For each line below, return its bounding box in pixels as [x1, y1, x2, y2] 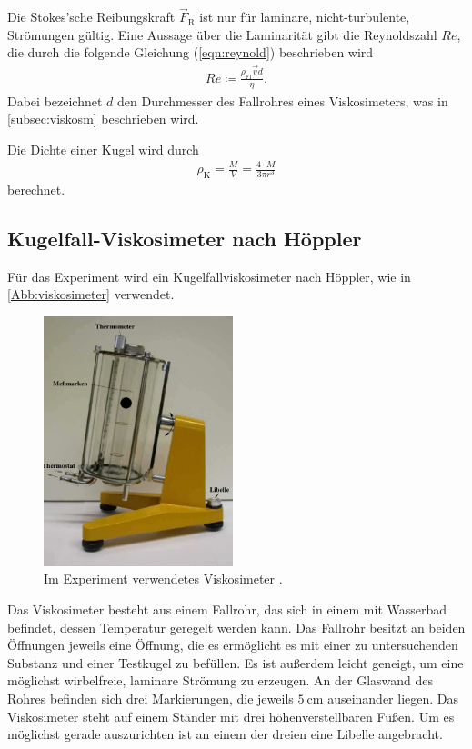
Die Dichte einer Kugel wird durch [7, 139, 199, 158]
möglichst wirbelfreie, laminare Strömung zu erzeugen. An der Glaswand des [7, 671, 434, 690]
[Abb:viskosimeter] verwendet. [7, 285, 175, 304]
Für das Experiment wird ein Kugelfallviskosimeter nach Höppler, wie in [7, 266, 411, 285]
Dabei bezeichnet [7, 91, 103, 110]
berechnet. [7, 179, 65, 198]
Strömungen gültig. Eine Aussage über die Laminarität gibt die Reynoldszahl [7, 25, 437, 44]
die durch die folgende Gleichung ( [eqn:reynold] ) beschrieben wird [7, 43, 374, 62]
